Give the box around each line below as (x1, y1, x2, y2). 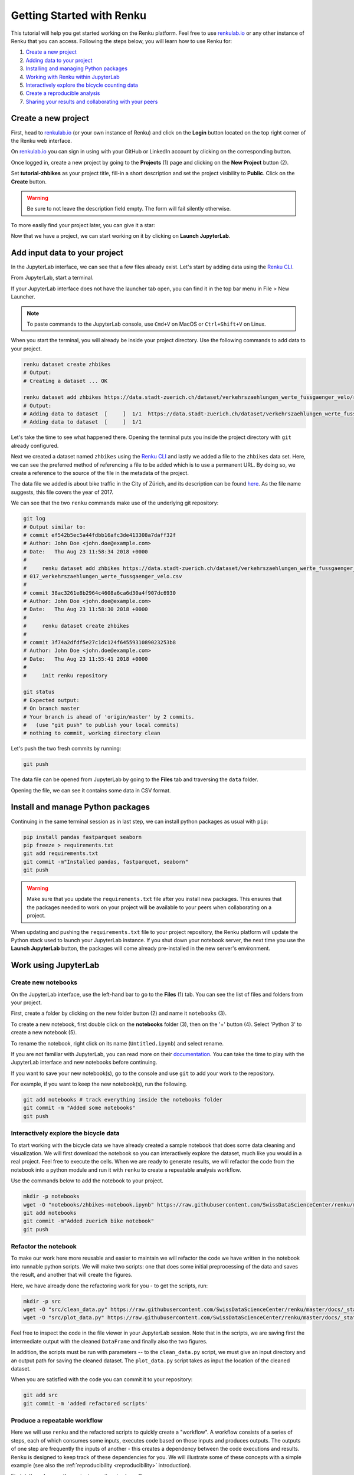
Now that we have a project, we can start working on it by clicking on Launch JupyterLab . (11, 232, 231, 240)
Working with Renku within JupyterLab (25, 73, 120, 80)
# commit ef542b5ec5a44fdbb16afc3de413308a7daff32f (23, 532, 176, 538)
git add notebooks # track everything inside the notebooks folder (23, 1096, 223, 1103)
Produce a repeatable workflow (11, 1417, 103, 1425)
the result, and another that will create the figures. (11, 1271, 133, 1279)
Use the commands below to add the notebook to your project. (11, 1177, 163, 1184)
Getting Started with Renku (11, 9, 147, 22)
